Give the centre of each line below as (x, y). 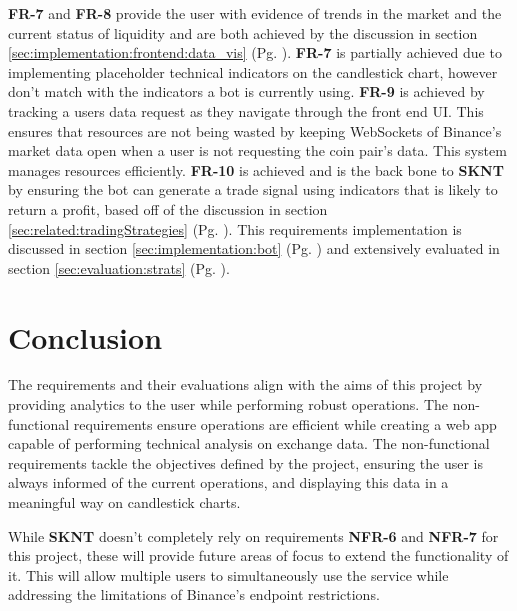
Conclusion (85, 336)
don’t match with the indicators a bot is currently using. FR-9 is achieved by (246, 91)
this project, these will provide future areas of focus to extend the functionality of (258, 555)
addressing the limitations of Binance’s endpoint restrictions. (194, 594)
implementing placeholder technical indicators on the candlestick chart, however (253, 71)
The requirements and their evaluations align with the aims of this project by (245, 384)
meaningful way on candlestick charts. (124, 502)
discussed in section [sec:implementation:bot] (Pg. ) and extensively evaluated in (254, 248)
